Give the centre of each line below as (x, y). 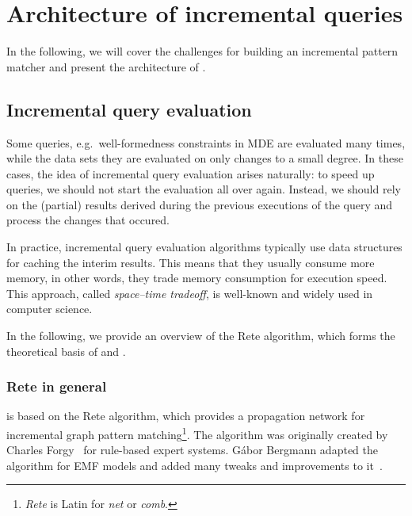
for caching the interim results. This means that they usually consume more (191, 262)
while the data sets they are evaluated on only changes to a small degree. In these (205, 158)
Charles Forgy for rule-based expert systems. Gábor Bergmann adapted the (192, 450)
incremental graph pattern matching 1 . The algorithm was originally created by (197, 433)
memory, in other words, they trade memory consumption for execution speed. (197, 278)
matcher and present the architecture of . (106, 66)
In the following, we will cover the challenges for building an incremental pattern (202, 51)
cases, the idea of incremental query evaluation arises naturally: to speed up (191, 173)
